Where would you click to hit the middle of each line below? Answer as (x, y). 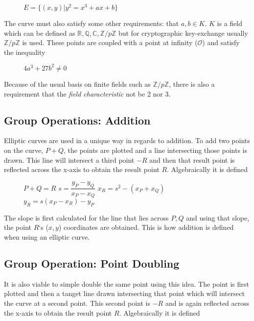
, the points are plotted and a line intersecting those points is (155, 150)
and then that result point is (192, 160)
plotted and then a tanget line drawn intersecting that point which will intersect (124, 293)
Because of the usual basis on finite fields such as (77, 84)
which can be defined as (40, 33)
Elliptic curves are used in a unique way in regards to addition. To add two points (127, 140)
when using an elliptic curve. (47, 236)
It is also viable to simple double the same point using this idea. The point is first (127, 284)
